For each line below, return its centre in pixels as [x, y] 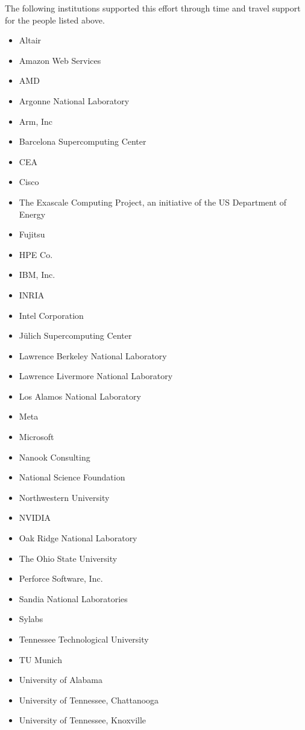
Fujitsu [32, 234]
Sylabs [31, 619]
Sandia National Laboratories [73, 598]
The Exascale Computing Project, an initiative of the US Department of [153, 202]
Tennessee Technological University [84, 639]
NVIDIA [35, 518]
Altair [30, 40]
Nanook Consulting [55, 457]
